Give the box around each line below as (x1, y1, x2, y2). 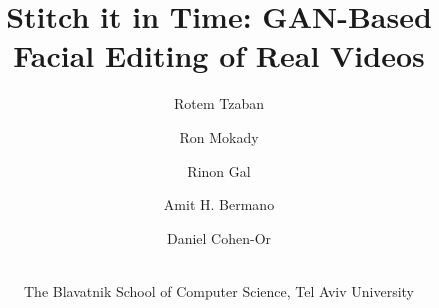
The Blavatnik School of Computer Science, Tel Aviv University (23, 280, 414, 301)
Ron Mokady (179, 126, 259, 147)
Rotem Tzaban (173, 93, 265, 114)
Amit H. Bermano (163, 194, 275, 215)
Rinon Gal (187, 160, 251, 181)
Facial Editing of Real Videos (13, 35, 425, 76)
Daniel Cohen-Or (166, 227, 272, 248)
